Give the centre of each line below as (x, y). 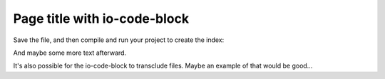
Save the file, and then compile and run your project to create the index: (119, 40)
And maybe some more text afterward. (70, 53)
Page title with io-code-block (101, 19)
